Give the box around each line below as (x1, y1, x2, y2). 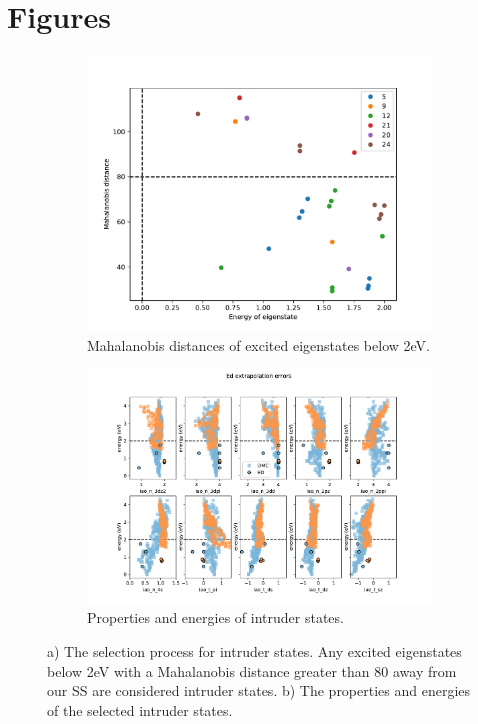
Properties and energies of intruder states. (87, 607, 344, 628)
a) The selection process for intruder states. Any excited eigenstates (47, 641, 462, 662)
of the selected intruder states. (47, 699, 233, 720)
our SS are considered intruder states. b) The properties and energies (47, 680, 471, 701)
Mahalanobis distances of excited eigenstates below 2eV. (87, 334, 430, 355)
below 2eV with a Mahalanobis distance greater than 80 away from (47, 660, 457, 681)
